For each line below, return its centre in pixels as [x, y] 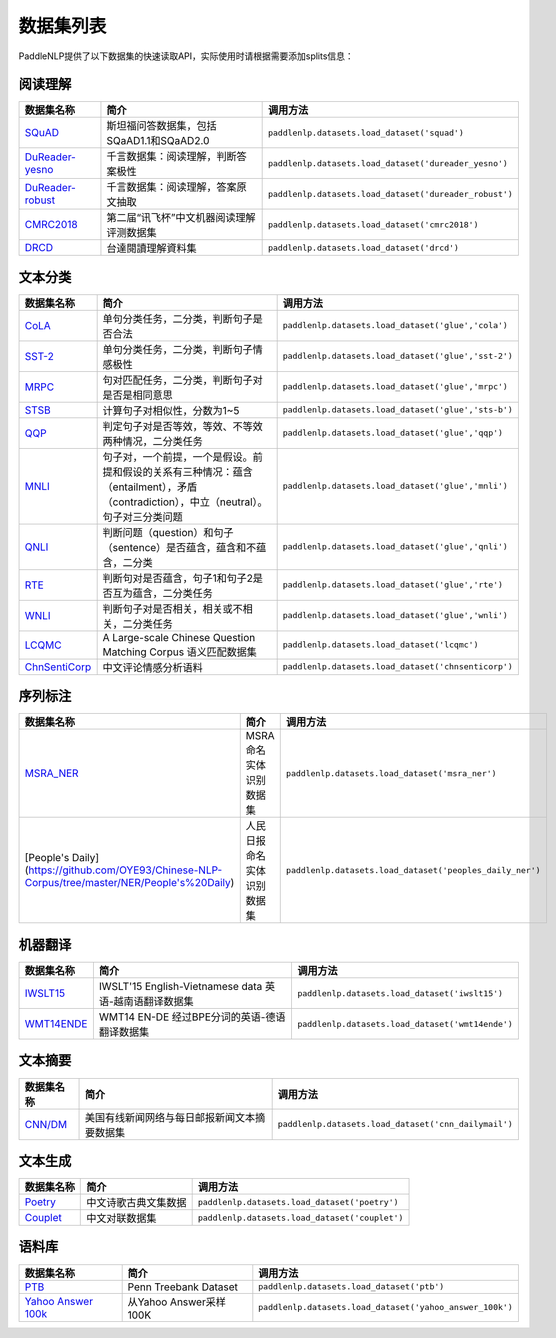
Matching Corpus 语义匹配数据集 [179, 652]
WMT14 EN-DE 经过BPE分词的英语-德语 [192, 1017]
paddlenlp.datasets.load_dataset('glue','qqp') [393, 433]
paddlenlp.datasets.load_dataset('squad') [365, 132]
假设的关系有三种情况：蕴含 [188, 472]
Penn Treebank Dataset [183, 1287]
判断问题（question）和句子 [168, 532]
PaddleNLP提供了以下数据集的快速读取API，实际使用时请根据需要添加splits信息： [186, 56]
